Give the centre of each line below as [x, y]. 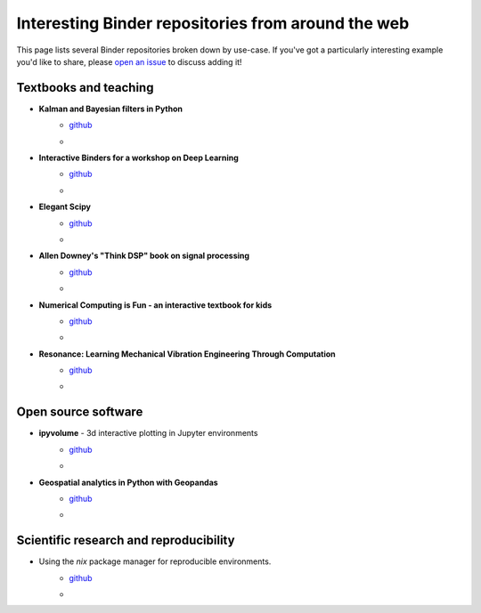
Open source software [80, 412]
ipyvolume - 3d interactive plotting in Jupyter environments [148, 433]
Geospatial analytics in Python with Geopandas [128, 482]
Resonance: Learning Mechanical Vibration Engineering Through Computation [187, 354]
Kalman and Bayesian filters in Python [110, 109]
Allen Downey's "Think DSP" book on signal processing [144, 256]
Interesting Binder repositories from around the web [213, 23]
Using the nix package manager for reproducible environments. [155, 561]
